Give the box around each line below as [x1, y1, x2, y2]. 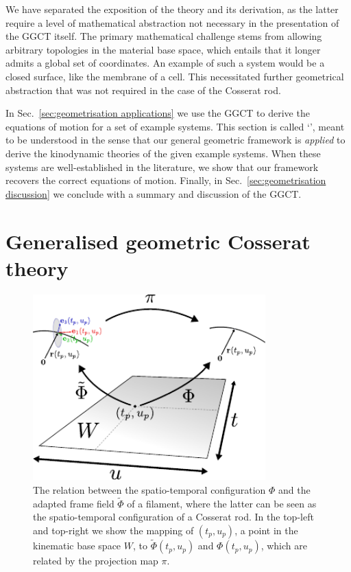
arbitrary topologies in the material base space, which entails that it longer [5, 42, 321, 56]
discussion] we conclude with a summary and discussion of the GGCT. [5, 186, 302, 201]
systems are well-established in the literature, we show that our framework [5, 159, 319, 174]
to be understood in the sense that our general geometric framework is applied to [5, 133, 346, 147]
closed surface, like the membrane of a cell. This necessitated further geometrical [5, 69, 344, 83]
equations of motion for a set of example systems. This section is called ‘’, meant [5, 119, 345, 133]
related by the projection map [33, 553, 158, 568]
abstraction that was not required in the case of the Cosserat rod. [5, 82, 281, 97]
